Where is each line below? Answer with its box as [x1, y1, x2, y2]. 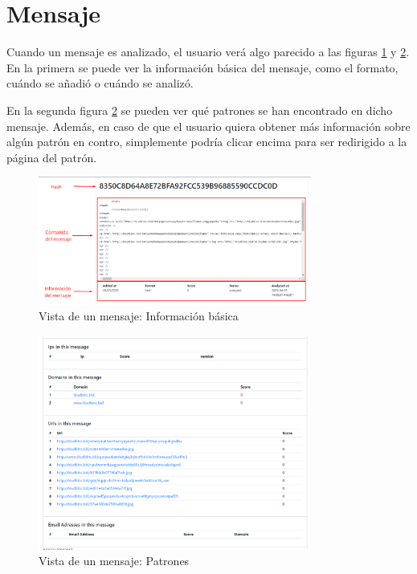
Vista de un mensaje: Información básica [39, 307, 239, 324]
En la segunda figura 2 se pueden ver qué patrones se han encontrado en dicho [6, 101, 393, 118]
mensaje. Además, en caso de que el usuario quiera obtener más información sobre [6, 117, 411, 134]
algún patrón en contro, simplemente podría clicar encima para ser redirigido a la [6, 133, 407, 150]
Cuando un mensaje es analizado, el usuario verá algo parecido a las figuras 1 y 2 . [6, 43, 410, 60]
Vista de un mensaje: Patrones [39, 552, 190, 569]
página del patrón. [6, 149, 97, 165]
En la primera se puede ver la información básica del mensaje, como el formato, [6, 59, 399, 75]
